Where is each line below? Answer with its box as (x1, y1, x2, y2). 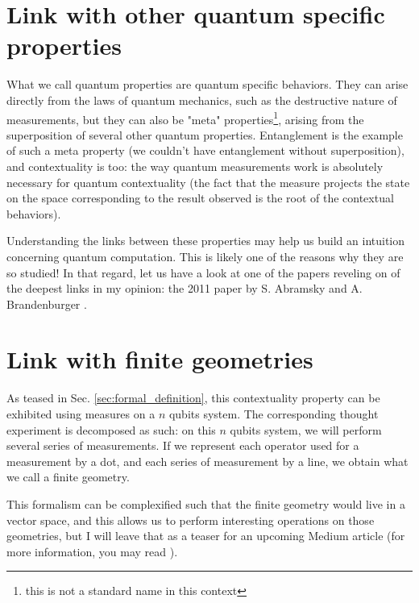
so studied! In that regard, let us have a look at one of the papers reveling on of (6, 264, 400, 281)
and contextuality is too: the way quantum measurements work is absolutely (6, 157, 384, 174)
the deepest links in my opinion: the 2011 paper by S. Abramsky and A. (6, 280, 363, 297)
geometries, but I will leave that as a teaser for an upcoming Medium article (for (6, 527, 405, 544)
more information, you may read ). (6, 543, 178, 559)
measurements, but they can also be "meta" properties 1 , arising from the (6, 108, 364, 127)
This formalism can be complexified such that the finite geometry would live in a (6, 495, 405, 512)
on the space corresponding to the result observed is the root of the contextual (6, 189, 394, 206)
